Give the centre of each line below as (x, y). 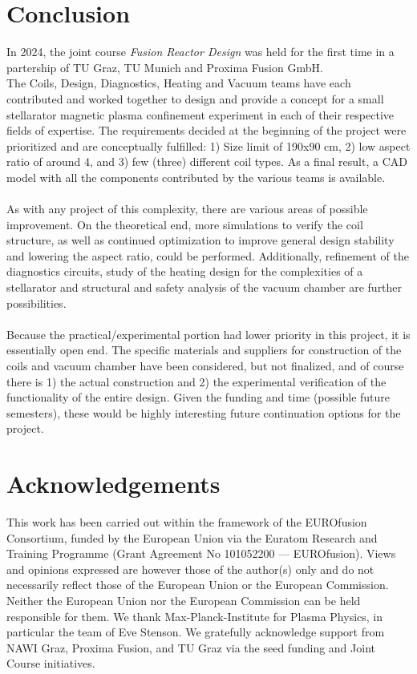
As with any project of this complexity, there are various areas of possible (187, 209)
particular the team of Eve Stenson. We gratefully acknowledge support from (196, 632)
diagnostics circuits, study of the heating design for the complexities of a (185, 271)
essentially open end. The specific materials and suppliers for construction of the (204, 350)
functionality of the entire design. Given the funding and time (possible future (198, 397)
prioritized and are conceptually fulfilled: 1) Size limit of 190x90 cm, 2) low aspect (208, 145)
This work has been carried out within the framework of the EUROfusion (187, 522)
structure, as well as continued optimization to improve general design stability (200, 240)
